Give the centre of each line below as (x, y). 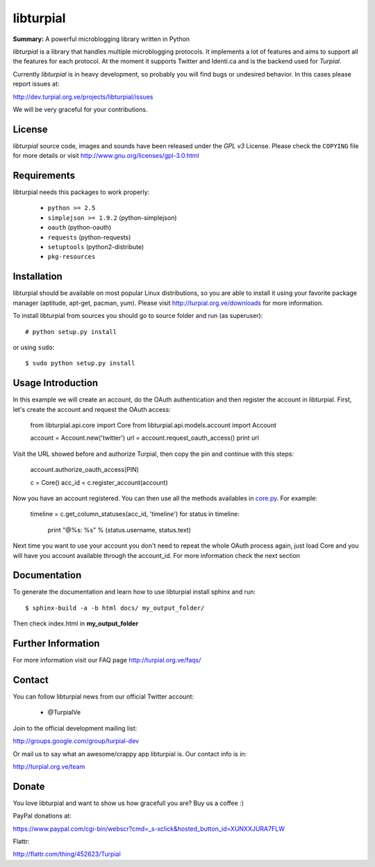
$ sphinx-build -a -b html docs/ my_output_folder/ (115, 608)
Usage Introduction (56, 383)
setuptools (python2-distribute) (96, 247)
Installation (37, 277)
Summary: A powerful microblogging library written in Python (101, 39)
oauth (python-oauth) (80, 228)
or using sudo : (34, 347)
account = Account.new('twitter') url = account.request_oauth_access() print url (145, 438)
